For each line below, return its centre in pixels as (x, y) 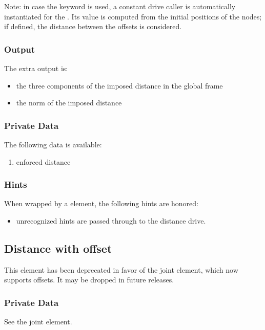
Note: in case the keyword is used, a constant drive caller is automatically (120, 6)
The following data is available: (53, 144)
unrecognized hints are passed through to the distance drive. (111, 221)
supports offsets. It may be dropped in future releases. (89, 280)
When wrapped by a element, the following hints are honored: (101, 203)
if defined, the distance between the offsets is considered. (93, 26)
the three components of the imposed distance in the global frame (119, 85)
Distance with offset (58, 248)
